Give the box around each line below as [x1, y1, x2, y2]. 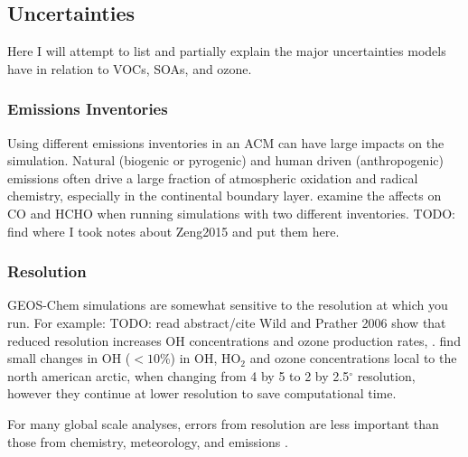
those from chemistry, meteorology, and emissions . [7, 432, 288, 451]
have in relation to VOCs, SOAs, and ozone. [7, 59, 252, 78]
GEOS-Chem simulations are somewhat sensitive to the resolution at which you [7, 295, 448, 314]
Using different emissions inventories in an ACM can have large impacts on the [7, 133, 445, 152]
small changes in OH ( [7, 349, 131, 368]
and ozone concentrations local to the [249, 349, 457, 368]
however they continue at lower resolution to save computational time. [7, 384, 397, 403]
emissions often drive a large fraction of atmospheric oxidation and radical [7, 168, 418, 187]
